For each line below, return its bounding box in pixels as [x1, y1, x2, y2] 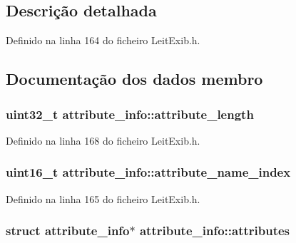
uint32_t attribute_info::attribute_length [6, 105, 254, 123]
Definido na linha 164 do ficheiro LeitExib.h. [6, 33, 200, 48]
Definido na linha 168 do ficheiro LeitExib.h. [6, 133, 200, 148]
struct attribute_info [6, 222, 130, 239]
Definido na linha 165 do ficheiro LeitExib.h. [6, 191, 200, 206]
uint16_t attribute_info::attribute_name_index [6, 163, 291, 181]
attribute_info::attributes [139, 222, 290, 239]
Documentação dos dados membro [6, 68, 263, 90]
